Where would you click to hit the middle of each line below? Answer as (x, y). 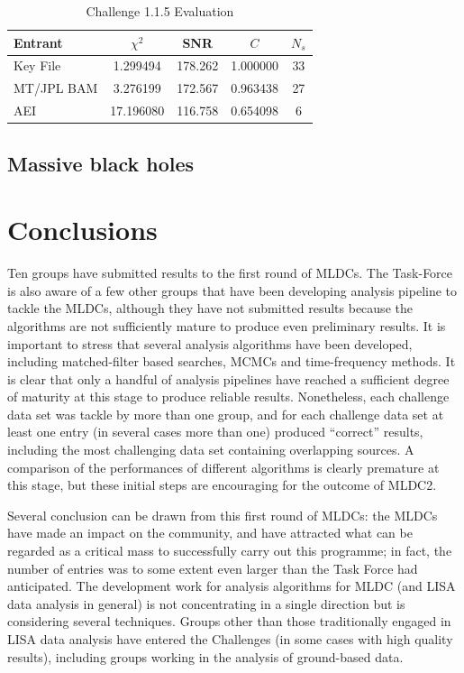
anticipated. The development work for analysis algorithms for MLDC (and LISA (232, 586)
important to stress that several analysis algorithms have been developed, (210, 343)
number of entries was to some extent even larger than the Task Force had (213, 568)
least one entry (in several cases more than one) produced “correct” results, (215, 432)
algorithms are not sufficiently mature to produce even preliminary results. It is (227, 325)
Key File (37, 65)
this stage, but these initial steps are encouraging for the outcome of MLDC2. (222, 485)
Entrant (38, 42)
